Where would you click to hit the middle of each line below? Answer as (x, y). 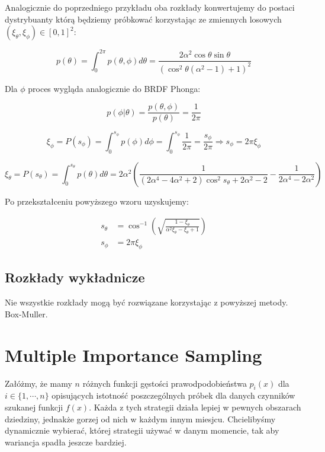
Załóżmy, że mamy (38, 383)
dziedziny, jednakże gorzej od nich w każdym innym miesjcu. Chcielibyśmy (140, 418)
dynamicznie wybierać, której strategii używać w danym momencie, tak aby (142, 430)
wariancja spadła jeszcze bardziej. (66, 442)
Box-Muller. (26, 313)
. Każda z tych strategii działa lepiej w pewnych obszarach (195, 407)
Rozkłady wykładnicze (75, 277)
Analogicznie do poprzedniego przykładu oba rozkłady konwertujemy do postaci (150, 7)
